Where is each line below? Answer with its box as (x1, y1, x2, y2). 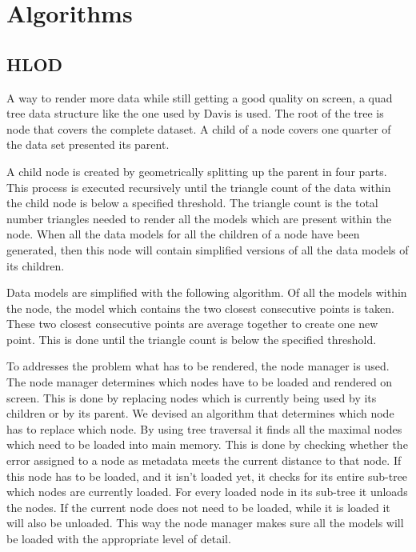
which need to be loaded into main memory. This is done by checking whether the (6, 436, 408, 453)
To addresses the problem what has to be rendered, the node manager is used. (6, 358, 390, 374)
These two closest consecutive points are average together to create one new (6, 315, 378, 332)
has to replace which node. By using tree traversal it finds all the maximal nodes (6, 420, 402, 437)
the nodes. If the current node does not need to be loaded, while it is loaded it (6, 498, 390, 515)
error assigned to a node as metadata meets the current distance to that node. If (6, 452, 402, 469)
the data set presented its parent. (6, 136, 170, 153)
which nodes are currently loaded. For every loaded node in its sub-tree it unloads (6, 483, 408, 500)
